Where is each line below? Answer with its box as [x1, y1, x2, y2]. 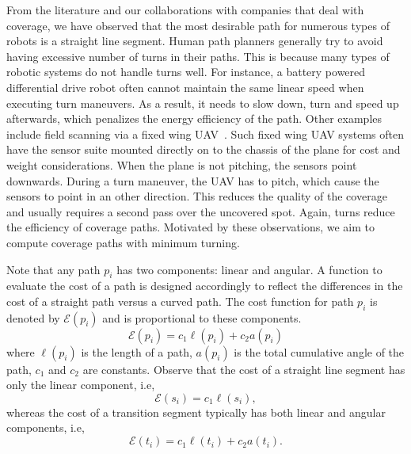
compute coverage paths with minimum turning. [6, 234, 240, 250]
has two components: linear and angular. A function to [116, 261, 382, 277]
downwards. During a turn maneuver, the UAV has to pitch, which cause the [6, 172, 379, 189]
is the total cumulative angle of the [234, 343, 405, 360]
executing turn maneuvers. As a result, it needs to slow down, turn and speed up [6, 94, 399, 111]
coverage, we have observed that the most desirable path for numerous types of [6, 17, 390, 33]
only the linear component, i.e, [6, 376, 155, 393]
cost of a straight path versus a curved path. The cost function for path [6, 292, 354, 309]
